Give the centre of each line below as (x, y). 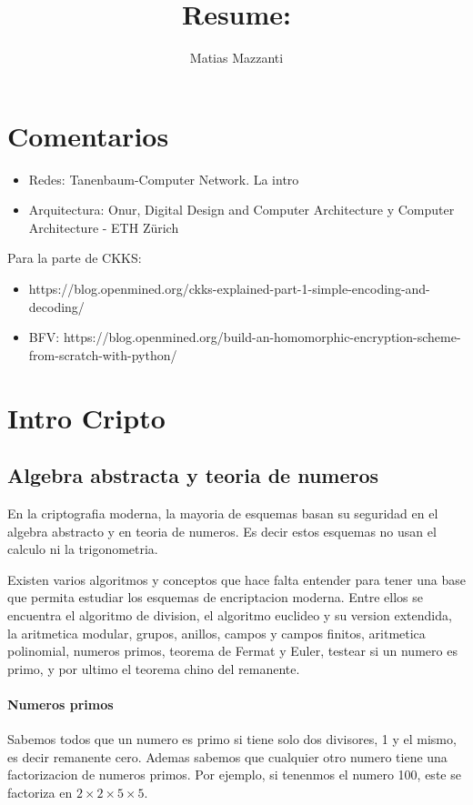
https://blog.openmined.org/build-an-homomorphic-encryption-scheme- (262, 337)
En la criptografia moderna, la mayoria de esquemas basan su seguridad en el (223, 513)
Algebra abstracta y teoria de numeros (193, 475)
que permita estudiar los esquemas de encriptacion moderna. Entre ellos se (215, 597)
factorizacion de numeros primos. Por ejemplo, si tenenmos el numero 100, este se (234, 775)
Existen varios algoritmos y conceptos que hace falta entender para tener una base (236, 579)
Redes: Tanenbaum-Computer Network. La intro (164, 179)
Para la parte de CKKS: (75, 258)
